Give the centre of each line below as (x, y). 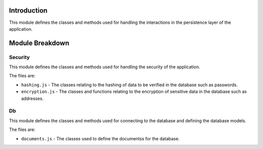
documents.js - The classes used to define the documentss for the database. (100, 138)
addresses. (32, 98)
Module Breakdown (39, 43)
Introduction (28, 10)
